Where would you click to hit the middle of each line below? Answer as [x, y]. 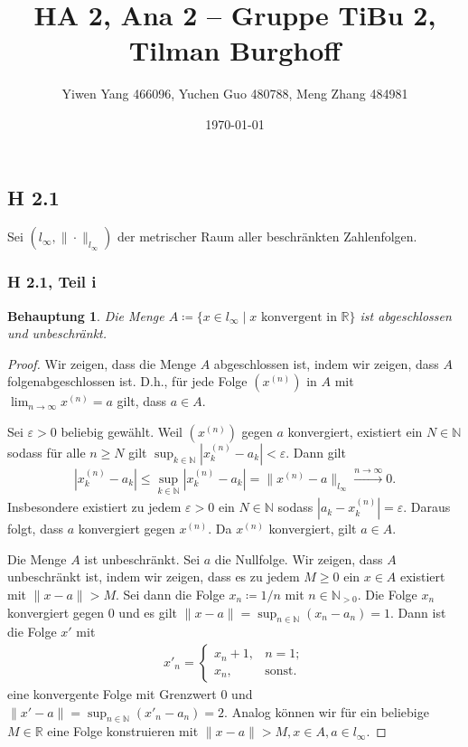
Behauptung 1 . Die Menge [86, 315]
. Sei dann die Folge [170, 594]
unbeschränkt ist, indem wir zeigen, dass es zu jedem [154, 577]
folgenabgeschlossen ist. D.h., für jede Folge [127, 381]
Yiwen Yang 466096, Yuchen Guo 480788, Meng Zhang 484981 [235, 94]
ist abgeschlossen [406, 315]
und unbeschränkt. [57, 333]
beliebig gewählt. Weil [122, 431]
